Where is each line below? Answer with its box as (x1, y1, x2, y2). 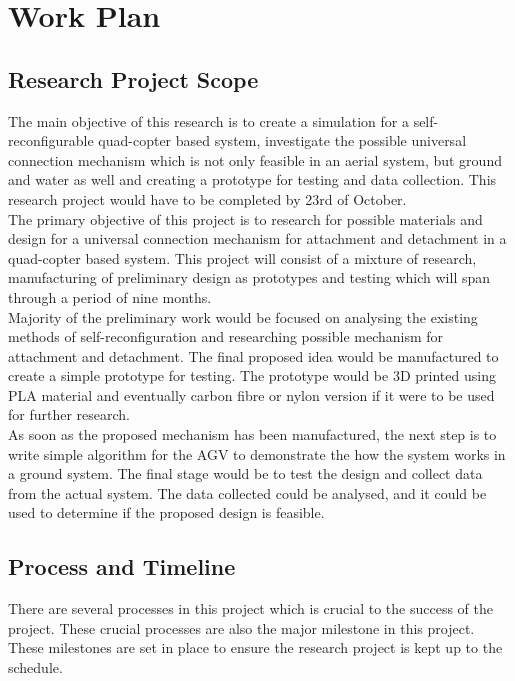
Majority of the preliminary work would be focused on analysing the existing (8, 306, 478, 327)
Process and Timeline (8, 551, 236, 582)
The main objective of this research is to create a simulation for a (8, 110, 409, 131)
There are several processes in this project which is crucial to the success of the (8, 598, 494, 619)
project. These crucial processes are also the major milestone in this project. (8, 617, 475, 638)
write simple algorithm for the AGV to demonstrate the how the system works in (8, 443, 506, 464)
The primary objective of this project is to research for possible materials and (8, 208, 483, 229)
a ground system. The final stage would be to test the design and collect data (8, 463, 483, 484)
